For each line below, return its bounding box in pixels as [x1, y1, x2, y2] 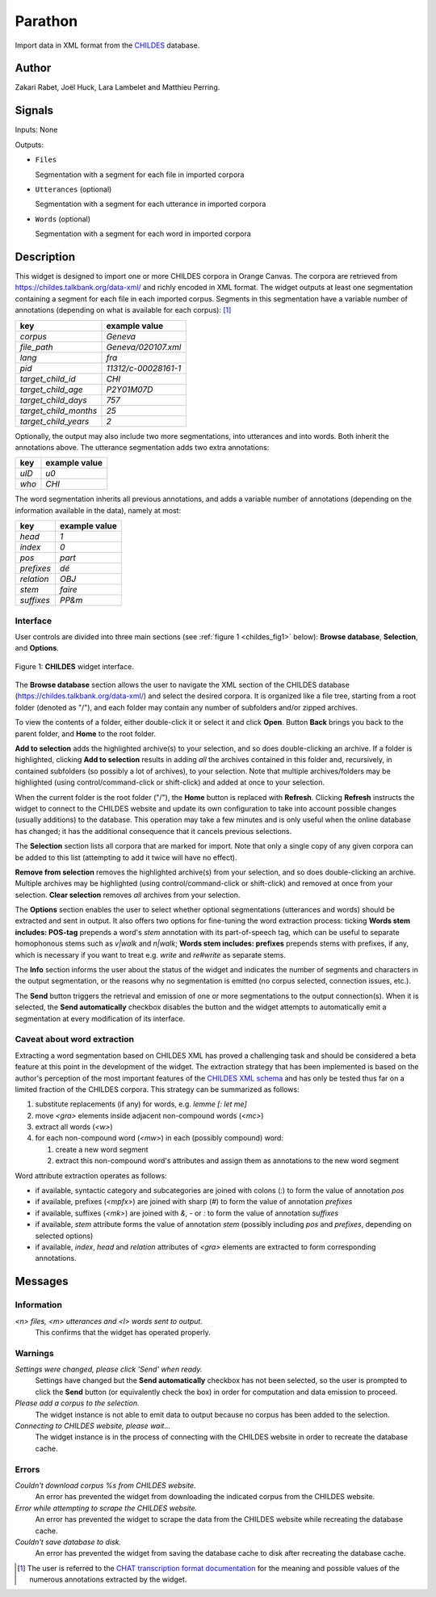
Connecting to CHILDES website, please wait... [15, 1421, 171, 1431]
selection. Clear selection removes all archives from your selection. [15, 890, 241, 900]
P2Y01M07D [106, 384, 153, 395]
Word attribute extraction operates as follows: [15, 1170, 167, 1180]
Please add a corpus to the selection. [15, 1398, 140, 1408]
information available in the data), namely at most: [15, 505, 182, 515]
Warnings [15, 1347, 54, 1359]
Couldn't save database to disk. [15, 1536, 121, 1547]
